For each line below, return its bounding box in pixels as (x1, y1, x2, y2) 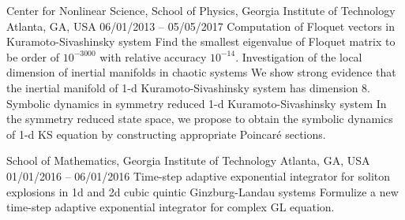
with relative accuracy (99, 48, 207, 65)
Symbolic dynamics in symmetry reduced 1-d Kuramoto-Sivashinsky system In (6, 95, 387, 111)
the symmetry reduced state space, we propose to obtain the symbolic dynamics (6, 110, 393, 127)
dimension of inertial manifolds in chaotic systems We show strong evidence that (6, 64, 396, 80)
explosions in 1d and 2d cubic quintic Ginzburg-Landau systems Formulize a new (6, 183, 399, 199)
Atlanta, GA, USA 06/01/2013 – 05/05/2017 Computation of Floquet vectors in (6, 17, 396, 34)
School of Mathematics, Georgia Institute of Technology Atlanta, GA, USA (6, 152, 370, 169)
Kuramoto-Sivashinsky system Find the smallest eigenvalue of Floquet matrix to (6, 33, 396, 50)
